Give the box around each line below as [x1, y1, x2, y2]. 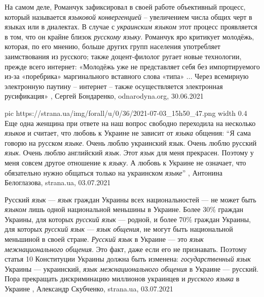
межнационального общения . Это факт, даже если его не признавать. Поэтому [5, 243, 247, 254]
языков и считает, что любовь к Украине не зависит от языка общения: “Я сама [5, 128, 251, 138]
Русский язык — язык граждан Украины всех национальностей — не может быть [5, 194, 256, 204]
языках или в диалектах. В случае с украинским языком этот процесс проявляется [5, 21, 257, 32]
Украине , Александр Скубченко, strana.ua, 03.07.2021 [5, 283, 173, 294]
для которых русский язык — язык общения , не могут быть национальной [5, 224, 233, 234]
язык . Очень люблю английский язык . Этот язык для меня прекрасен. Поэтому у [5, 147, 254, 158]
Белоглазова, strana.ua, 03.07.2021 [5, 177, 111, 188]
